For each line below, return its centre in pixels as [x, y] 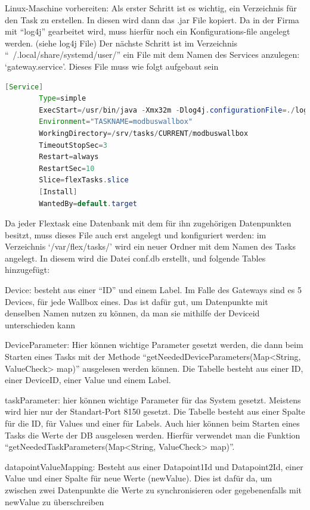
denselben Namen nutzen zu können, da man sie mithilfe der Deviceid [132, 313]
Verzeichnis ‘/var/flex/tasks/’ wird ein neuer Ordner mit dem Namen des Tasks [150, 246]
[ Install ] [58, 192]
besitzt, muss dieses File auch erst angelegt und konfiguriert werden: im [136, 234]
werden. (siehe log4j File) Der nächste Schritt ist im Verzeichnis [121, 43]
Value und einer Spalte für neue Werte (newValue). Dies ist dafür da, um [139, 478]
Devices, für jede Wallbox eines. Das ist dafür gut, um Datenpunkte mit [137, 301]
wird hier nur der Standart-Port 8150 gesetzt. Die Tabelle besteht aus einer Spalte [155, 411]
